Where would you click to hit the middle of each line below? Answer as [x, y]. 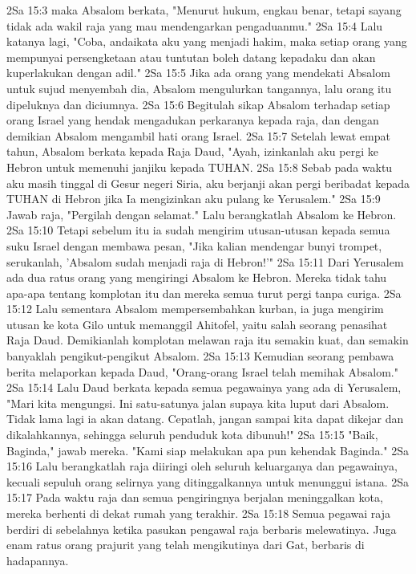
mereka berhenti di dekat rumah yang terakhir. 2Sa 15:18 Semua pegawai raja [198, 513]
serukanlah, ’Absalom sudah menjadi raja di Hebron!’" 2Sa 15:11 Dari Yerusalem [205, 261]
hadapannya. [38, 560]
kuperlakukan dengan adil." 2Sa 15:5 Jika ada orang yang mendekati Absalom [198, 73]
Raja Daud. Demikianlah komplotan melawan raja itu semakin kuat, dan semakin [208, 340]
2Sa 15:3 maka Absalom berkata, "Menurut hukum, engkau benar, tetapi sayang [204, 10]
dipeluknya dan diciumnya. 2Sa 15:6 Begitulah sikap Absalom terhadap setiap [198, 104]
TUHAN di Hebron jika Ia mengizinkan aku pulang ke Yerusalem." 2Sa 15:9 [194, 199]
